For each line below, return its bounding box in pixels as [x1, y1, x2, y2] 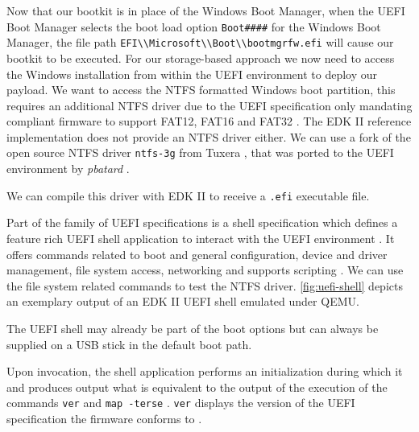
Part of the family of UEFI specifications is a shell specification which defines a [6, 214, 398, 231]
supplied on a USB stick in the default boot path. [6, 335, 252, 352]
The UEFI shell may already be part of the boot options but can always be [6, 319, 379, 336]
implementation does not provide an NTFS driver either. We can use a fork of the [6, 128, 411, 145]
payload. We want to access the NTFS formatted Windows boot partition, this [6, 81, 396, 98]
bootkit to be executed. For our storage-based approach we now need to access [6, 49, 395, 66]
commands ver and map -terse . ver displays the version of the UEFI [6, 394, 355, 411]
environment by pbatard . [6, 160, 130, 177]
